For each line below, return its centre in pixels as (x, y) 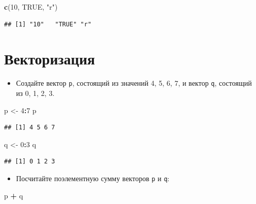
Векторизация (50, 59)
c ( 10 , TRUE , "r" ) (31, 7)
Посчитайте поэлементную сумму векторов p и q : (93, 178)
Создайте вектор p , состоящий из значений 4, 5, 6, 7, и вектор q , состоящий (134, 83)
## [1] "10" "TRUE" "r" (48, 24)
